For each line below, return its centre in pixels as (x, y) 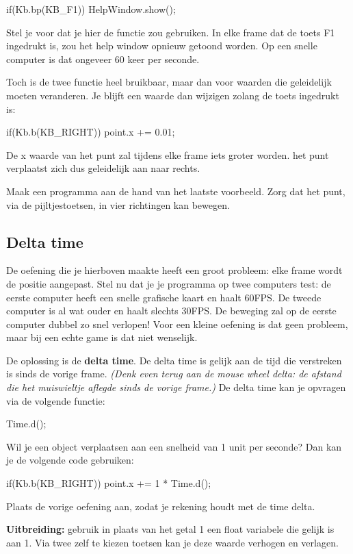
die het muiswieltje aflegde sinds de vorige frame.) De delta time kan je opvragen (176, 387)
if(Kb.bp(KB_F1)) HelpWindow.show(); (91, 9)
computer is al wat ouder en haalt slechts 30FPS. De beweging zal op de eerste (171, 311)
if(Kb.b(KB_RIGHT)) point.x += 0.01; (91, 132)
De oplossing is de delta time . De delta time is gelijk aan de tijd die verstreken (174, 360)
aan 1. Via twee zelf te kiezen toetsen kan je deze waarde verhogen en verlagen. (172, 542)
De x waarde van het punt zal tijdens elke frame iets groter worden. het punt (168, 154)
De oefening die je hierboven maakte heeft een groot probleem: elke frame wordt (174, 270)
